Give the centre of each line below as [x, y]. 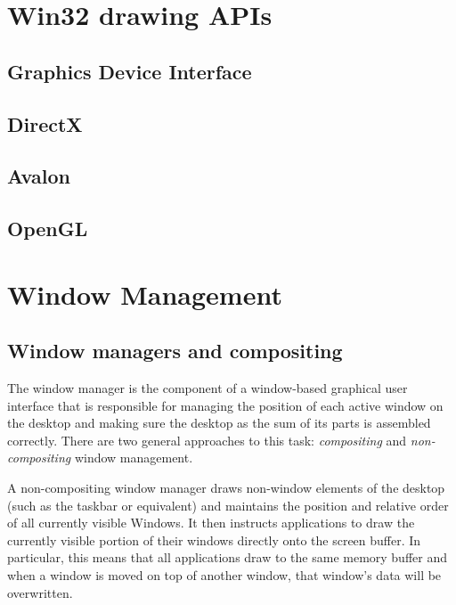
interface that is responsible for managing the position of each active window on [225, 405]
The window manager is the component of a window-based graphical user [208, 388]
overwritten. [40, 592]
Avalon [39, 176]
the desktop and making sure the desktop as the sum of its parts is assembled [219, 423]
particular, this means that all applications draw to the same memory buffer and [228, 557]
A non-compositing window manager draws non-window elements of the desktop [226, 488]
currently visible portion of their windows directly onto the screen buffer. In [214, 540]
